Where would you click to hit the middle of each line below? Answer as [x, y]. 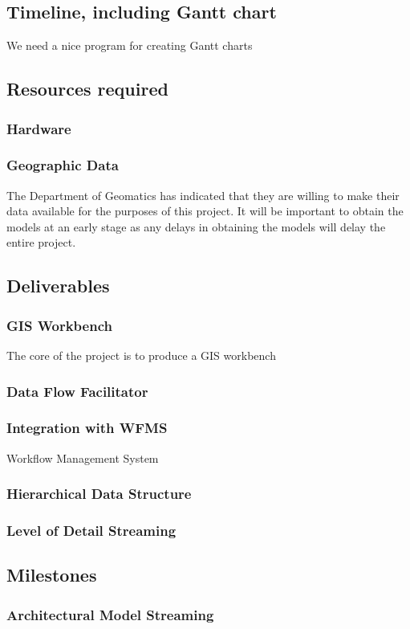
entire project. [41, 242]
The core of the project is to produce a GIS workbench [141, 355]
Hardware [39, 128]
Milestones [52, 575]
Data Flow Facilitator [77, 391]
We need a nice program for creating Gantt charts [130, 45]
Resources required [87, 89]
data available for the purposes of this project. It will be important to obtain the [205, 211]
